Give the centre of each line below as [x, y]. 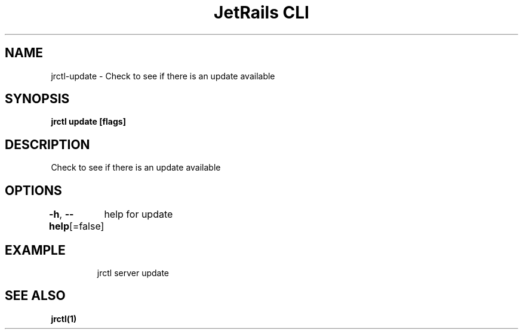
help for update [139, 214]
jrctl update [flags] [88, 122]
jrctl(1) [64, 318]
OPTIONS [33, 190]
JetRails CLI [261, 13]
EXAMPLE [35, 250]
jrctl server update [133, 273]
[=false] [87, 226]
